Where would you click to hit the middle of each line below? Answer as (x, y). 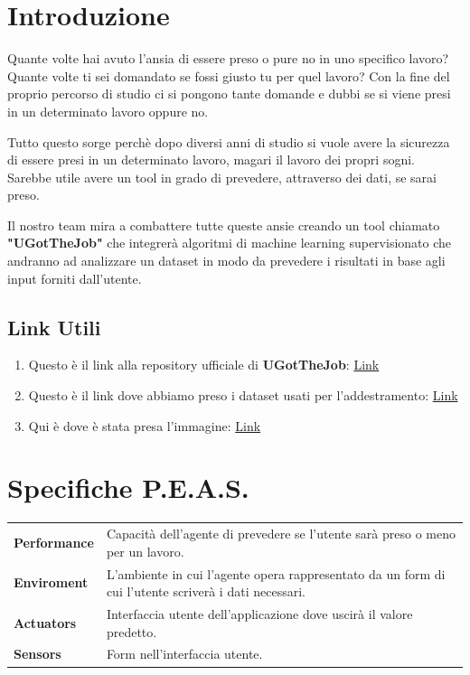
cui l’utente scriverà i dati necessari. (206, 591)
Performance (54, 542)
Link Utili (54, 327)
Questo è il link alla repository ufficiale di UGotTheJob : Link (204, 365)
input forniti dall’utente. (75, 278)
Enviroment (51, 582)
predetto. (132, 631)
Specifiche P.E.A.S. (128, 487)
